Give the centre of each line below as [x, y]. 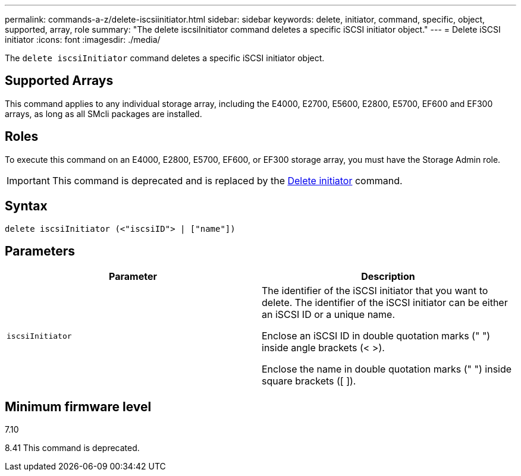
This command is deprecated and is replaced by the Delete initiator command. [227, 180]
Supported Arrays [59, 81]
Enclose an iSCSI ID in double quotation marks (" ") [376, 336]
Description [388, 277]
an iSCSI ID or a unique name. [329, 315]
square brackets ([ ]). [309, 381]
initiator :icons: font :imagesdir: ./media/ [83, 40]
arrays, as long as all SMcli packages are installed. [103, 114]
